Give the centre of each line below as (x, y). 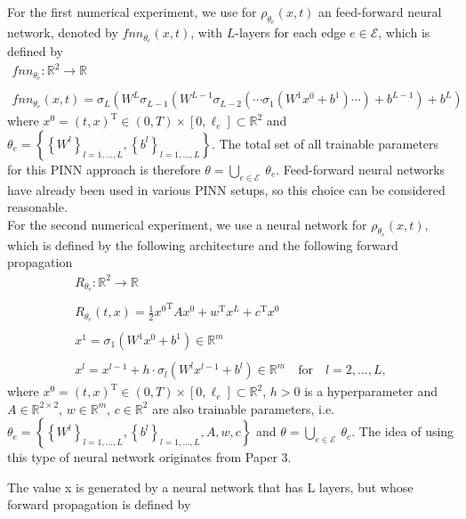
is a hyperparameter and (371, 391)
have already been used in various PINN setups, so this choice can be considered (226, 189)
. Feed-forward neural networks (361, 169)
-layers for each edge (290, 32)
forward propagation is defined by (99, 504)
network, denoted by (63, 32)
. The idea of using (403, 431)
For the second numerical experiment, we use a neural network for (187, 224)
